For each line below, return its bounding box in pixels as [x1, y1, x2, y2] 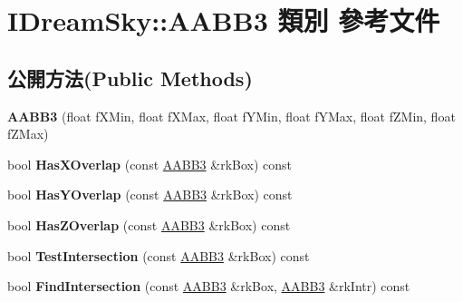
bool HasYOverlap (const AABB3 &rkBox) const [7, 185, 293, 204]
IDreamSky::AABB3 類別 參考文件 [7, 2, 440, 39]
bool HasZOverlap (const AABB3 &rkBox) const [7, 215, 291, 234]
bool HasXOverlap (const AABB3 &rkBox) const [7, 154, 293, 173]
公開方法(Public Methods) [7, 63, 253, 92]
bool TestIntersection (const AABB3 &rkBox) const [7, 246, 310, 265]
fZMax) [7, 124, 49, 143]
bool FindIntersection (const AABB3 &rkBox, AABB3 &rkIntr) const [7, 277, 410, 296]
